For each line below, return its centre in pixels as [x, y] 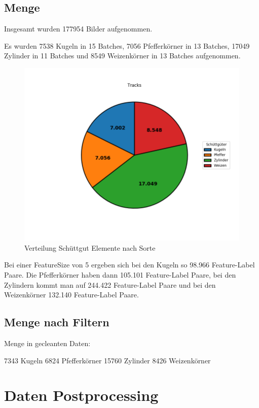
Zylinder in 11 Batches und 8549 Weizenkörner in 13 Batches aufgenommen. [122, 56]
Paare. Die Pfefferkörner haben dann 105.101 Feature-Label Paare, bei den [120, 274]
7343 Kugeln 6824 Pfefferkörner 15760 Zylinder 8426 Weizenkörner [107, 360]
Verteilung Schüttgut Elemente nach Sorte [90, 247]
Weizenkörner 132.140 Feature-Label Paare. [71, 295]
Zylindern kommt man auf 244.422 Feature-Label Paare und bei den [110, 284]
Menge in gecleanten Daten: [47, 343]
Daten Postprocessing [81, 395]
